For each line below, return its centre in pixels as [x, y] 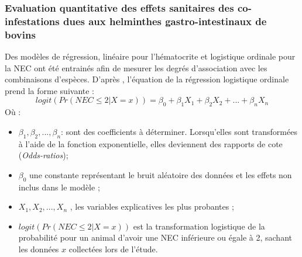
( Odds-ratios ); [43, 155]
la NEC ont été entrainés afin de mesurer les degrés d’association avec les [136, 67]
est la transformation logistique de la [199, 226]
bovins [20, 34]
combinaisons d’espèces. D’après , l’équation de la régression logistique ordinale [147, 79]
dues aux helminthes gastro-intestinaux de [165, 21]
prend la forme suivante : [49, 90]
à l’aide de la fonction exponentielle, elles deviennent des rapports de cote [150, 143]
